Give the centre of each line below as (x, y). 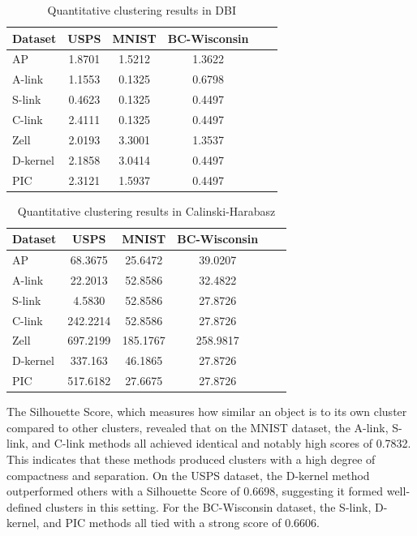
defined (24, 506)
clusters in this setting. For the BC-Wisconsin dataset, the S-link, (208, 506)
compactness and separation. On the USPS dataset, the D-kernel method (188, 475)
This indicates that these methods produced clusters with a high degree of (191, 459)
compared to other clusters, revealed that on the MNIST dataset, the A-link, (198, 427)
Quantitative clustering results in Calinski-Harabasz (146, 210)
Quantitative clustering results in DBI (142, 10)
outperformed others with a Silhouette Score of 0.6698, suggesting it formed (195, 491)
